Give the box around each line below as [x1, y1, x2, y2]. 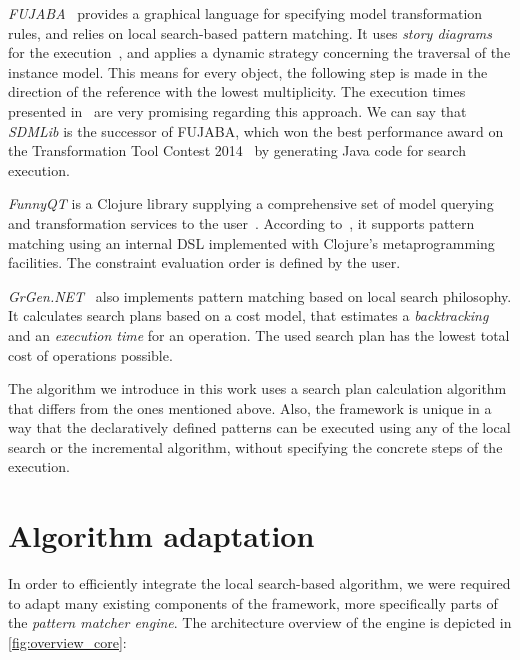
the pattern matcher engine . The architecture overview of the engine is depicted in [8, 612, 512, 633]
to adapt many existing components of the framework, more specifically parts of [8, 592, 498, 613]
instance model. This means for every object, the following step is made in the [8, 61, 488, 82]
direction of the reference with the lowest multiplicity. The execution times [8, 81, 466, 102]
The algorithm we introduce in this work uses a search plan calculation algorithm [8, 378, 507, 399]
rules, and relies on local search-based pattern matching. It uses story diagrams [8, 22, 492, 43]
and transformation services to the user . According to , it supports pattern [8, 212, 475, 233]
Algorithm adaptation [8, 515, 315, 556]
